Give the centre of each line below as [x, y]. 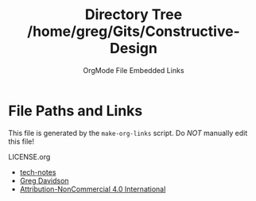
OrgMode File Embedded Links [134, 70]
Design [134, 48]
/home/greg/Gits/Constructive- [134, 31]
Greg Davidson [44, 180]
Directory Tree [134, 15]
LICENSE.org [29, 157]
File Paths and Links [76, 111]
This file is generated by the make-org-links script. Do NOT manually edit [128, 133]
